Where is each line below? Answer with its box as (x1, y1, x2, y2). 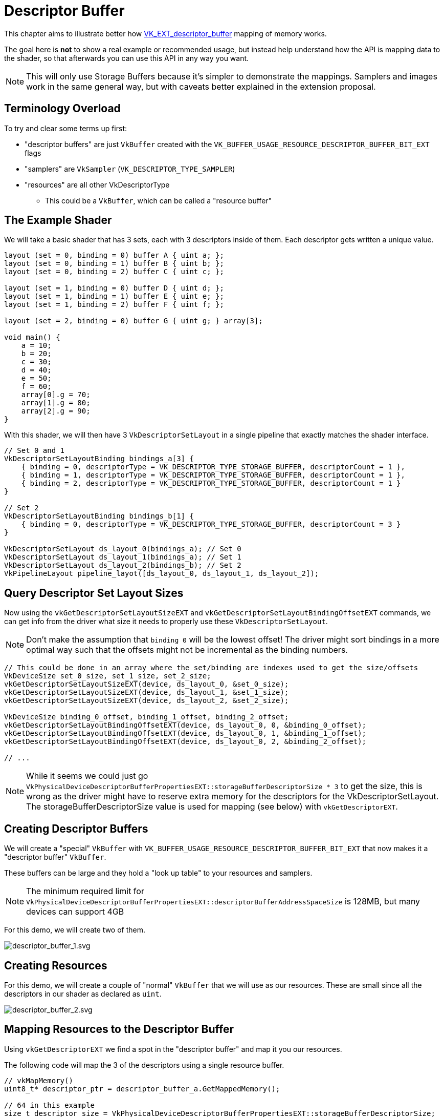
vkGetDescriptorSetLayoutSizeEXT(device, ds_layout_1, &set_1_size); (4, 688, 289, 697)
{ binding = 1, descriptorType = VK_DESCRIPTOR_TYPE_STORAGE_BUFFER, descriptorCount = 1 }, (21, 471, 405, 480)
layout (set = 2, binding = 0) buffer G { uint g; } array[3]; (4, 317, 263, 325)
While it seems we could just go (26, 771, 148, 781)
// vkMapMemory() (4, 1076, 73, 1085)
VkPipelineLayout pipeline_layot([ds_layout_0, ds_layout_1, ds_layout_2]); (4, 569, 319, 578)
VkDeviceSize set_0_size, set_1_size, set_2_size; (4, 672, 211, 680)
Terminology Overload (4, 102, 121, 115)
